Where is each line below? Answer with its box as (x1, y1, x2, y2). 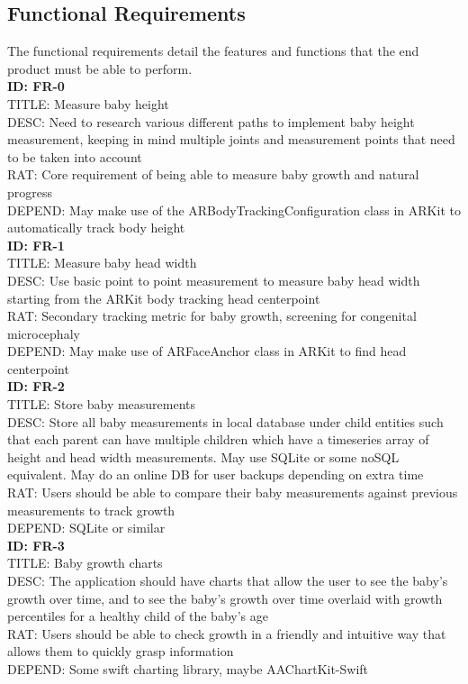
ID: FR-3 (7, 535, 65, 554)
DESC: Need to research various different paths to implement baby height (7, 112, 415, 131)
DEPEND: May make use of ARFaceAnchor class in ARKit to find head (7, 342, 407, 360)
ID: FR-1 (7, 235, 65, 254)
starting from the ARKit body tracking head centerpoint (7, 288, 320, 307)
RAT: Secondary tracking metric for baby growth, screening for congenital (7, 306, 417, 325)
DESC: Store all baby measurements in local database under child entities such (7, 412, 444, 431)
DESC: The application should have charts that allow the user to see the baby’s (7, 571, 448, 590)
